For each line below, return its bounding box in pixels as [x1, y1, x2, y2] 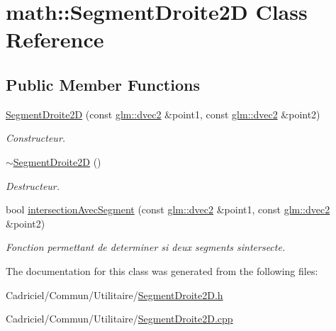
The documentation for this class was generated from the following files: [6, 263, 318, 278]
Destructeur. [6, 178, 60, 193]
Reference [6, 25, 104, 54]
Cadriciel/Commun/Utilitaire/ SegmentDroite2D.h [6, 287, 223, 302]
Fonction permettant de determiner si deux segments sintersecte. [6, 240, 286, 254]
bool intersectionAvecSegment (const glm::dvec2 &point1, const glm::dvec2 [6, 202, 330, 217]
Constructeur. [6, 130, 66, 145]
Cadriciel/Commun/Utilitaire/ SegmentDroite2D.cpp [6, 311, 233, 326]
